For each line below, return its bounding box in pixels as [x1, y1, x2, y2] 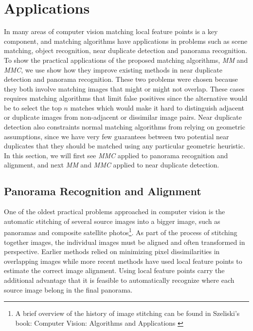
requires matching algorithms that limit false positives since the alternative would [4, 93, 248, 103]
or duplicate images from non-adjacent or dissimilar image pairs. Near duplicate [4, 112, 242, 122]
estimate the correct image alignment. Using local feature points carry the [4, 265, 225, 276]
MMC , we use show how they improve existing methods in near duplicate [4, 64, 222, 74]
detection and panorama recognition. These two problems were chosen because [4, 74, 238, 84]
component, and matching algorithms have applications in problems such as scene [4, 36, 248, 46]
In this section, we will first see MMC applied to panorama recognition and [4, 150, 228, 160]
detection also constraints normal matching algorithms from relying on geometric [4, 122, 245, 132]
